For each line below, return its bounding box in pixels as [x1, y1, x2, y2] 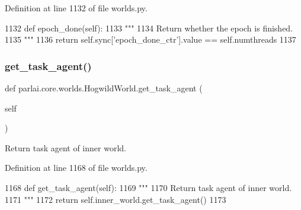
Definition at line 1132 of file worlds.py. [5, 2, 148, 14]
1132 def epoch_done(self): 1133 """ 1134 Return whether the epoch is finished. [5, 21, 293, 34]
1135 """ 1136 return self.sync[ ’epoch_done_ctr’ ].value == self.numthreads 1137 [5, 33, 296, 46]
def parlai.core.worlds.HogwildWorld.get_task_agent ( [5, 82, 203, 94]
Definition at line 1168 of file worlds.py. [5, 161, 148, 174]
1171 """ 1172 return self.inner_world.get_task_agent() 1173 [5, 193, 226, 205]
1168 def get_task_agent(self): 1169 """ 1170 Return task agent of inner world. [5, 181, 292, 193]
